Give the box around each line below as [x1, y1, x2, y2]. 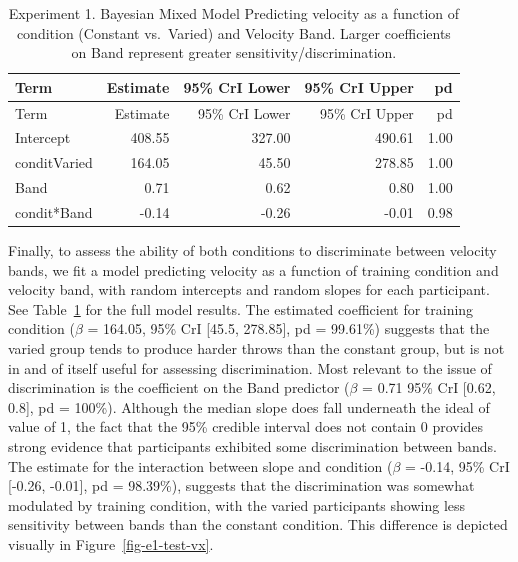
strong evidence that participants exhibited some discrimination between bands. [8, 436, 497, 457]
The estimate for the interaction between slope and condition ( [8, 455, 393, 476]
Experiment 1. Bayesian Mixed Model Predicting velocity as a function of [8, 3, 460, 23]
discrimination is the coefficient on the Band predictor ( [8, 377, 350, 398]
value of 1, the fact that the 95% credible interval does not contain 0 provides [8, 416, 484, 437]
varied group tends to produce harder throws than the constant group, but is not [8, 338, 505, 359]
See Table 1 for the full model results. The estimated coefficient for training [8, 298, 474, 319]
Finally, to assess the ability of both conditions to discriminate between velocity [8, 240, 497, 261]
